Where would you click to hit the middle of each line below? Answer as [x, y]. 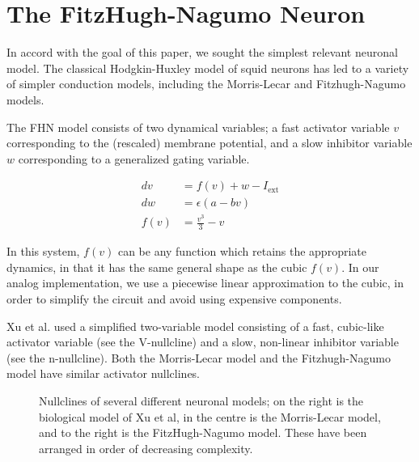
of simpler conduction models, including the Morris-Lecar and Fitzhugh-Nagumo [206, 84]
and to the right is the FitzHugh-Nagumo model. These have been [203, 432]
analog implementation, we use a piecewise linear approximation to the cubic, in [205, 283]
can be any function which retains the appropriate [242, 251]
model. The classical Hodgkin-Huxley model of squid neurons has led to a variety [208, 68]
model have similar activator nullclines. [104, 373]
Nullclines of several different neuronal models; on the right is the [201, 401]
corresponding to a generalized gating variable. [134, 158]
